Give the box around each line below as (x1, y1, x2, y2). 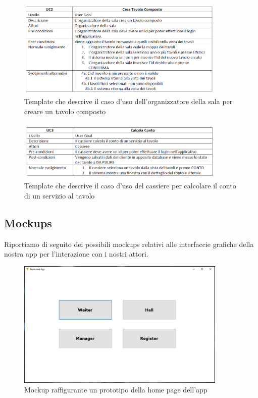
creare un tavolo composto (24, 106, 106, 116)
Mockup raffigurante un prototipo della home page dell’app (24, 384, 208, 395)
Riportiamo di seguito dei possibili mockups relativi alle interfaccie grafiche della (4, 238, 254, 249)
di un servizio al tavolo (24, 190, 95, 201)
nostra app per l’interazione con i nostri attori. (4, 248, 148, 259)
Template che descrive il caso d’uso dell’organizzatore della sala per (24, 96, 233, 107)
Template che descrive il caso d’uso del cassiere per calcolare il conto (24, 180, 236, 191)
